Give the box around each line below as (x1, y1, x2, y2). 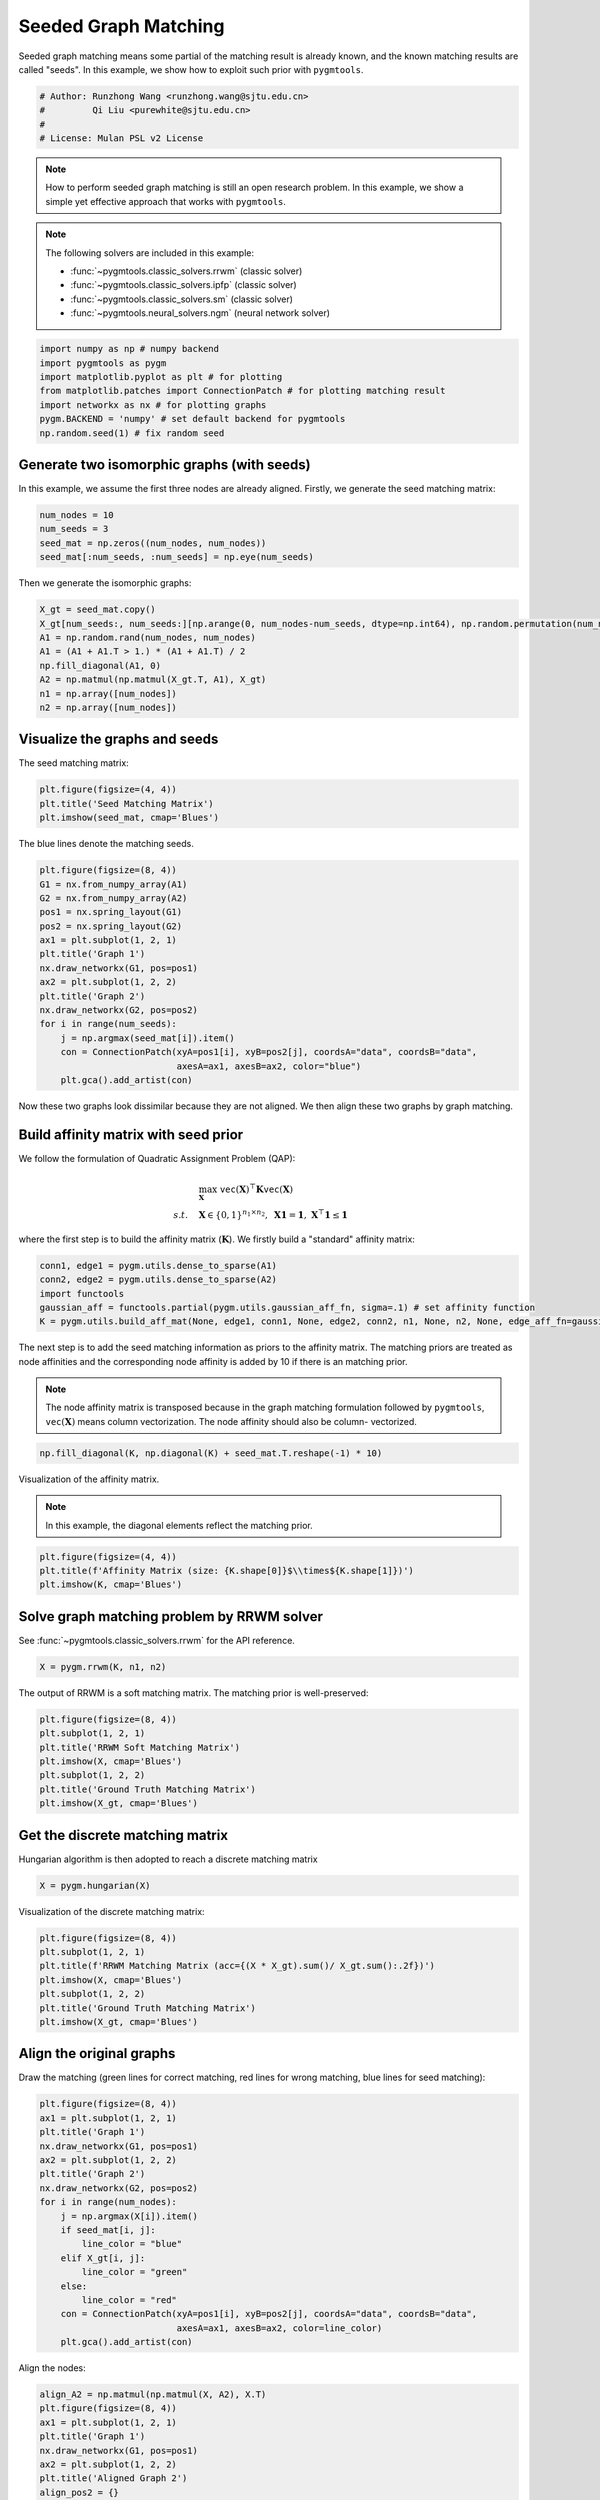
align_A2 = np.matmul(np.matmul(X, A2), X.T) (39, 2389, 267, 2400)
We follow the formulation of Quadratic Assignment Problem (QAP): (18, 1152, 296, 1164)
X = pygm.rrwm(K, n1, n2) (39, 1661, 167, 1672)
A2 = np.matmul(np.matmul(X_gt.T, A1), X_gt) (39, 674, 267, 685)
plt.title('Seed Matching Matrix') (39, 798, 214, 809)
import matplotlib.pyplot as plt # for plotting (39, 371, 283, 382)
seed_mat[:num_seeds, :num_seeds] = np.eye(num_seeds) (39, 551, 314, 563)
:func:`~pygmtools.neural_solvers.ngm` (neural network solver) (70, 307, 330, 319)
